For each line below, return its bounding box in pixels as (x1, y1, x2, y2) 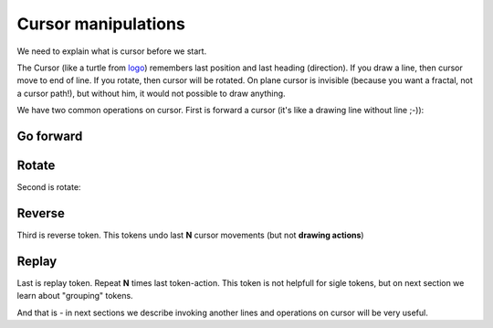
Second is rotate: (16, 182, 81, 193)
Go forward (16, 128, 83, 143)
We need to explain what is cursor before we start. (16, 46, 207, 57)
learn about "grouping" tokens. (16, 291, 133, 302)
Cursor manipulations (16, 14, 186, 34)
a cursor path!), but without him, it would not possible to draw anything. (16, 88, 287, 99)
